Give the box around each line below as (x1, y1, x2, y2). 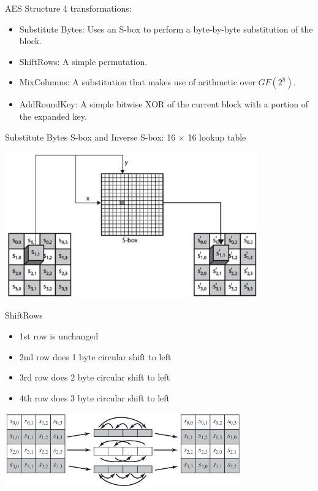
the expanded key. (19, 109, 87, 122)
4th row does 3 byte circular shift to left (19, 391, 170, 404)
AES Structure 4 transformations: (5, 2, 132, 14)
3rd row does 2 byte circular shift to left (19, 371, 170, 384)
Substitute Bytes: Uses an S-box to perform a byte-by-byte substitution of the (19, 22, 313, 35)
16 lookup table (187, 130, 246, 143)
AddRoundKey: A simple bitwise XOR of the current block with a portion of (19, 98, 309, 110)
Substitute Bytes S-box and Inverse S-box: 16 (5, 130, 176, 143)
